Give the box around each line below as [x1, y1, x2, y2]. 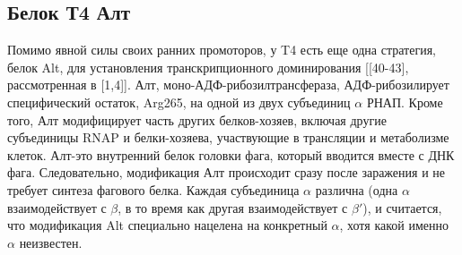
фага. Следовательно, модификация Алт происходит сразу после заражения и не [7, 163, 446, 182]
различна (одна [315, 180, 398, 199]
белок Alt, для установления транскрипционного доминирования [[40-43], [7, 57, 409, 76]
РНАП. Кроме [366, 92, 443, 111]
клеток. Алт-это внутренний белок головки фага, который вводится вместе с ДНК [7, 145, 455, 164]
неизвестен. [19, 233, 83, 251]
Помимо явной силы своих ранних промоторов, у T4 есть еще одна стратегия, [7, 40, 436, 59]
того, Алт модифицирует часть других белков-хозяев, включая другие [7, 110, 387, 129]
